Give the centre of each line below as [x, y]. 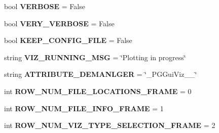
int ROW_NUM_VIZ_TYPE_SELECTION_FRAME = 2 [110, 125]
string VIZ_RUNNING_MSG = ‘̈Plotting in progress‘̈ [95, 57]
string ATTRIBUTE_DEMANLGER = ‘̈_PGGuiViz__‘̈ [101, 74]
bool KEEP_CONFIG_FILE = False [68, 40]
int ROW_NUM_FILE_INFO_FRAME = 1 [84, 108]
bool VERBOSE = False [45, 6]
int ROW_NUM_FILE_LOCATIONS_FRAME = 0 [98, 91]
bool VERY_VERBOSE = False [59, 23]
